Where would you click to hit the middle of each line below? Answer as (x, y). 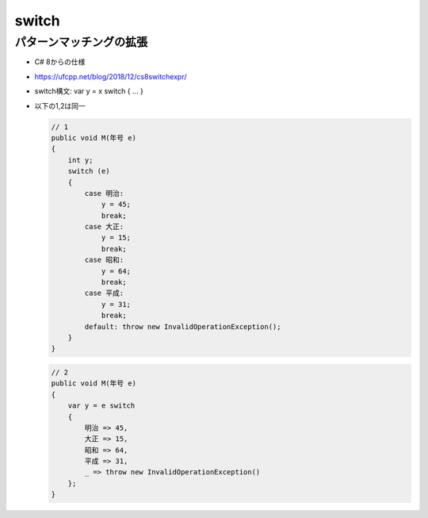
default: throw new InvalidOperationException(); (183, 326)
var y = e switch (101, 406)
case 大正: (104, 227)
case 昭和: (104, 260)
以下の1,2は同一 (60, 106)
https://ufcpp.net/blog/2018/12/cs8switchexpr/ (111, 76)
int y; (80, 160)
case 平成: (104, 293)
